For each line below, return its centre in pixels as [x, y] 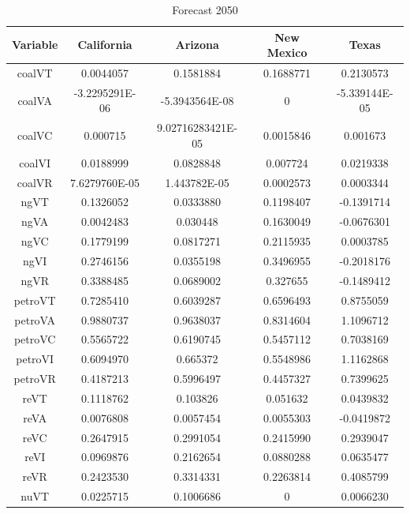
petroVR [35, 379]
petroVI [35, 359]
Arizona [197, 45]
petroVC [35, 339]
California [105, 45]
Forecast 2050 [205, 9]
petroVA [35, 319]
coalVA [35, 100]
